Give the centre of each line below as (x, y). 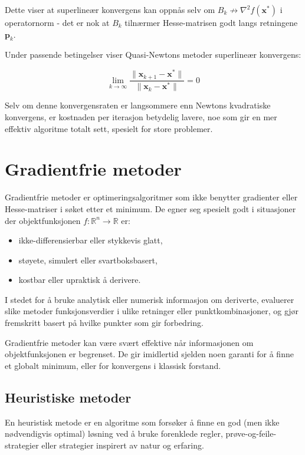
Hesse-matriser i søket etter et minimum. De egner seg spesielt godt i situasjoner (150, 208)
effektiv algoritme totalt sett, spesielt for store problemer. (109, 128)
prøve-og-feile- (251, 433)
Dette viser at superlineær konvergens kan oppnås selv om (110, 9)
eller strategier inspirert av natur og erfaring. (123, 445)
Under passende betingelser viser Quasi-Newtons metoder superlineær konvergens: (153, 55)
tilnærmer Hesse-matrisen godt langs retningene (211, 22)
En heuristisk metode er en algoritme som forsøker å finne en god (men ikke (142, 422)
